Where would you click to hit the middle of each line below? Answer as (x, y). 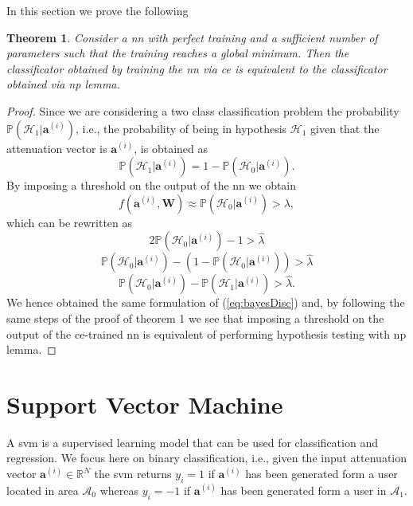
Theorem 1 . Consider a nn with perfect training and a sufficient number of (192, 37)
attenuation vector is (57, 148)
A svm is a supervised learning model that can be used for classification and (192, 442)
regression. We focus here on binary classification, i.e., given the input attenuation (207, 458)
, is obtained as (171, 148)
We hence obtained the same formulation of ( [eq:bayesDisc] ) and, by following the (206, 302)
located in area (43, 490)
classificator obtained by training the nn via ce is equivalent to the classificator (197, 68)
